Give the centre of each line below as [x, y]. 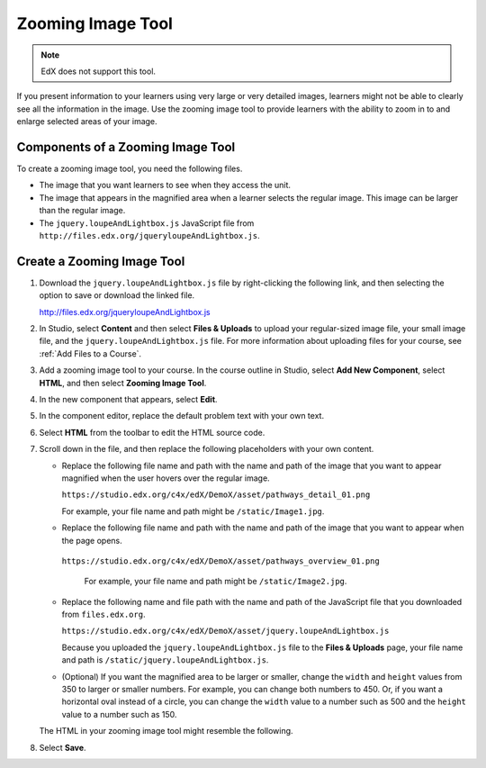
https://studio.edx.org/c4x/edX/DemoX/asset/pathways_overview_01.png [220, 561]
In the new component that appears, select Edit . [128, 399]
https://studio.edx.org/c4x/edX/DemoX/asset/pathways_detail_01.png [216, 495]
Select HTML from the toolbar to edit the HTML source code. [152, 432]
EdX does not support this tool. [99, 71]
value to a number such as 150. [119, 714]
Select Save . [63, 747]
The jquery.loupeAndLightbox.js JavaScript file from [147, 223]
